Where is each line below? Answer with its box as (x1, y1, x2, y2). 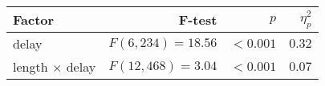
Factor (13, 10, 55, 29)
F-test (178, 10, 217, 29)
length (13, 57, 48, 76)
